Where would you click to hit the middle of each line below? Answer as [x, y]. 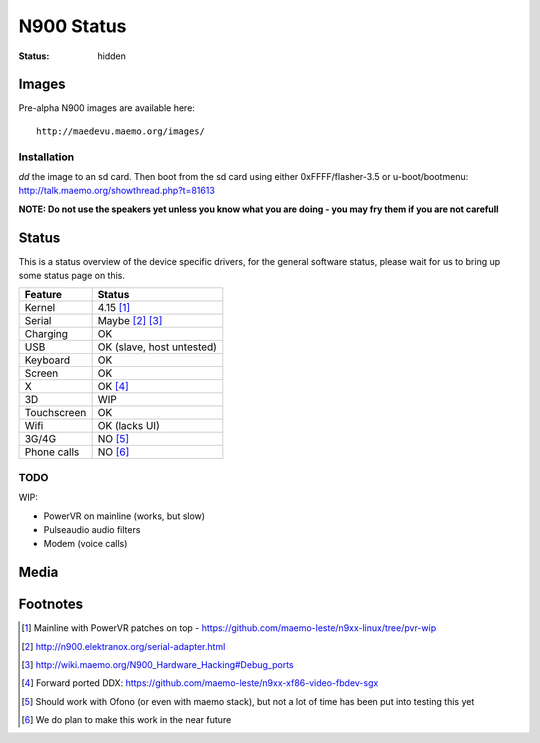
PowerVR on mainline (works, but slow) [124, 516]
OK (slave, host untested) [157, 347]
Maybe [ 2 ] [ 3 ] [130, 321]
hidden [112, 56]
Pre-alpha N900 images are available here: [106, 108]
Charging [46, 334]
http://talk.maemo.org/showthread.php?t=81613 [116, 191]
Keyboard [47, 360]
